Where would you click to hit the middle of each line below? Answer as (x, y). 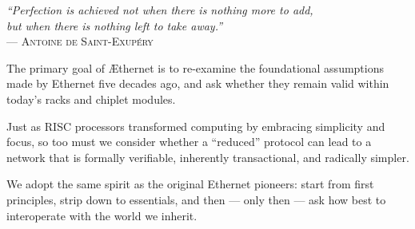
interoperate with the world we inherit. (102, 215)
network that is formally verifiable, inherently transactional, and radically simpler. (208, 157)
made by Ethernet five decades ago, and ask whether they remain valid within (198, 83)
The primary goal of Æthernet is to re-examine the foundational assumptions (196, 67)
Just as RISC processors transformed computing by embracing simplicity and (196, 126)
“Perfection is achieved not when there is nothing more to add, (160, 10)
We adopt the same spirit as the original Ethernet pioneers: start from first (190, 184)
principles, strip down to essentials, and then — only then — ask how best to (196, 199)
